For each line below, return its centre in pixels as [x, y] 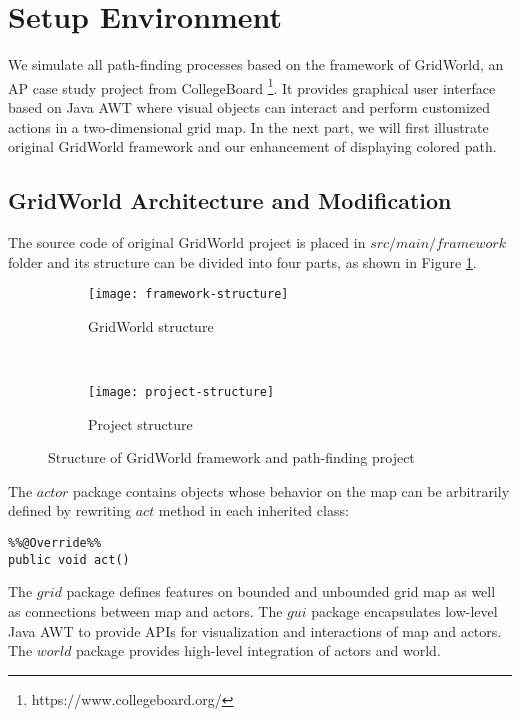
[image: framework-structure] [188, 294]
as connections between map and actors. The [145, 610]
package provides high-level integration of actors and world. [258, 650]
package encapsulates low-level [404, 610]
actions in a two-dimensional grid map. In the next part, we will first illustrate [248, 126]
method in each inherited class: [253, 510]
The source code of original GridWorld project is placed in [187, 241]
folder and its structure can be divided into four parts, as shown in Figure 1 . [242, 261]
